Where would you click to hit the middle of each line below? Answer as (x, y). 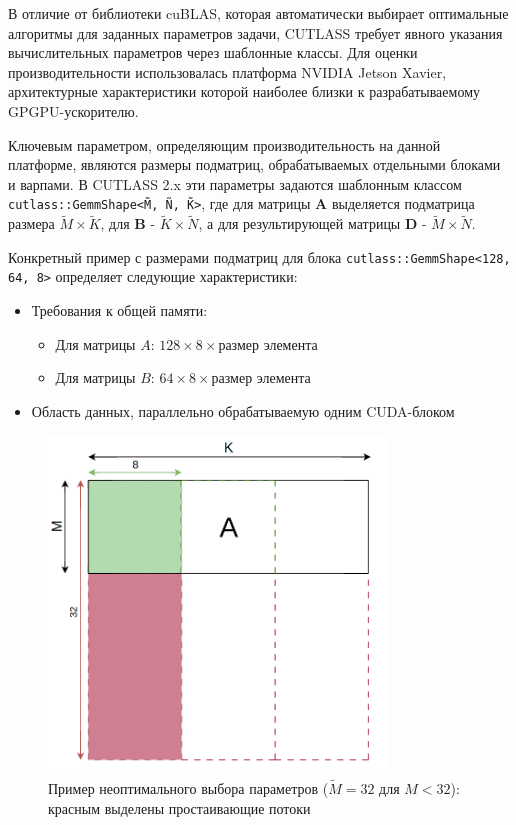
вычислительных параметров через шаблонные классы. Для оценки (213, 52)
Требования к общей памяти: (119, 310)
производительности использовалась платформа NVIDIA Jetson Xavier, (227, 71)
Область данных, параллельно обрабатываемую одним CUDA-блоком (243, 410)
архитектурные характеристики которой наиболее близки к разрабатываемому (244, 91)
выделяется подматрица (403, 203)
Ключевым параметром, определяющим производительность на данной (224, 144)
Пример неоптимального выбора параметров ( (188, 788)
